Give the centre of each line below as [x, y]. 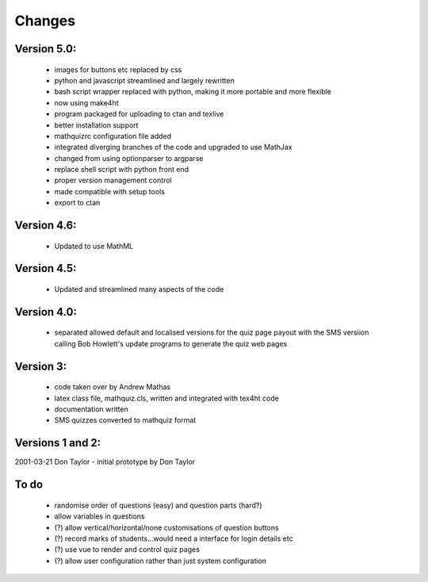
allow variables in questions [99, 516]
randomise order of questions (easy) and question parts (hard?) [158, 505]
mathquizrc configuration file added [113, 136]
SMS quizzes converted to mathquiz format [125, 420]
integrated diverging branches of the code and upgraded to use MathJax [173, 147]
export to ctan [77, 203]
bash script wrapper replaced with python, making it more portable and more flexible [193, 92]
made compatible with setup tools [110, 191]
